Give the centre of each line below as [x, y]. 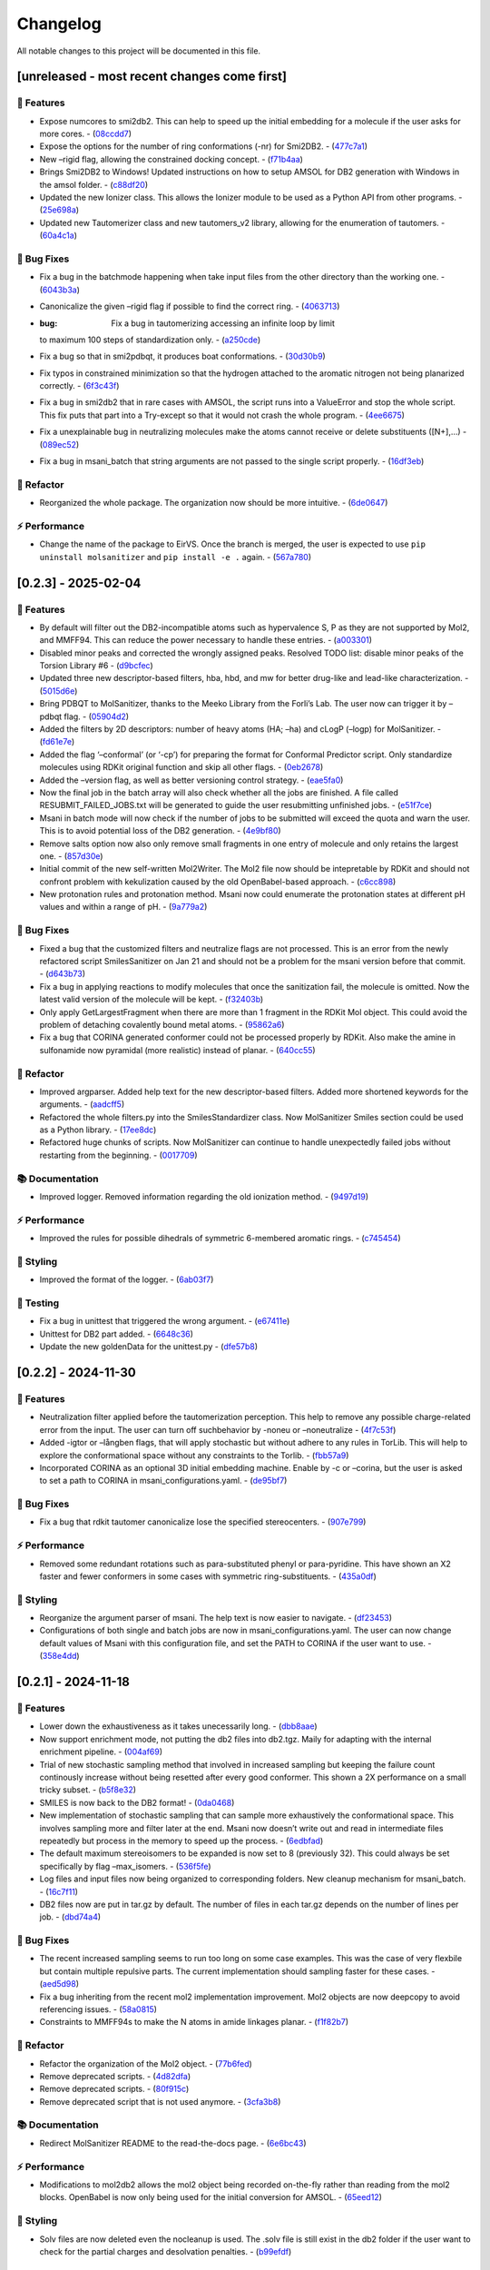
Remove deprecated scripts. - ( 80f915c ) [114, 2089]
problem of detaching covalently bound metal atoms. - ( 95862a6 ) [162, 1024]
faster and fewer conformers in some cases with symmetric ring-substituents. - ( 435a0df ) [208, 1576]
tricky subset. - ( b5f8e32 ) [88, 1790]
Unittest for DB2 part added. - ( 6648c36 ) [117, 1334]
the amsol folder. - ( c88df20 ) [94, 184]
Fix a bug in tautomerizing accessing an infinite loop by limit [223, 323]
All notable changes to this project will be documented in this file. [139, 51]
